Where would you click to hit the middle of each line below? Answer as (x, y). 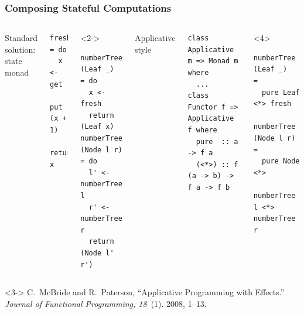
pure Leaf (281, 92)
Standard (21, 38)
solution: (20, 49)
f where (202, 130)
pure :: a (217, 141)
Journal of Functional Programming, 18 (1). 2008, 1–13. (106, 303)
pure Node (281, 161)
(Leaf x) (97, 127)
